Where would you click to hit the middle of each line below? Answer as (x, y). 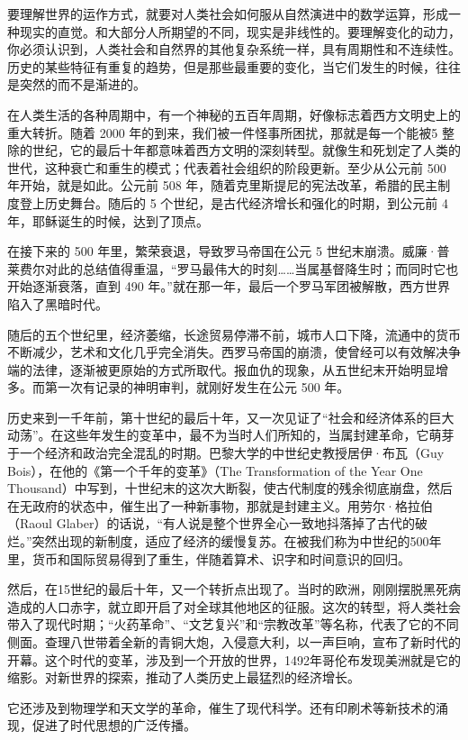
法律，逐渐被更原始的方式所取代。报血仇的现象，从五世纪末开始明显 (234, 369)
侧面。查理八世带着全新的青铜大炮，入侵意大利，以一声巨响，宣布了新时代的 (234, 642)
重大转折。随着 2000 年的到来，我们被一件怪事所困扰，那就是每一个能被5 (223, 132)
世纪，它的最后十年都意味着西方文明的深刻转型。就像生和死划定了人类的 (246, 150)
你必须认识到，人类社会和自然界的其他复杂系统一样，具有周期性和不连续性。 (234, 49)
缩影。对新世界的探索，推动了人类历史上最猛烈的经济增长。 (184, 677)
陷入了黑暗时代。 (58, 303)
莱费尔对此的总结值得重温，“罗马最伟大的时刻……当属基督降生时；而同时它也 (233, 268)
